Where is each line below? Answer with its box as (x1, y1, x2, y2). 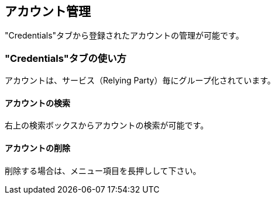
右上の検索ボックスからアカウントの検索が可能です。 (5, 120, 209, 131)
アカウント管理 (5, 4, 91, 19)
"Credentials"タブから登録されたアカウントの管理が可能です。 (5, 30, 244, 41)
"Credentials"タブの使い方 (5, 52, 126, 64)
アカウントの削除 (5, 143, 70, 153)
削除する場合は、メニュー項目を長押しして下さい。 (5, 165, 201, 176)
